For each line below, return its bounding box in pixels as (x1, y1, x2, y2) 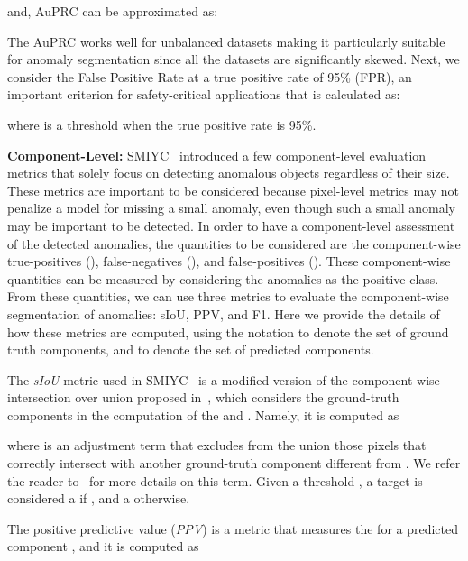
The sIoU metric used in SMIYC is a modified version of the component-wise (7, 370, 440, 389)
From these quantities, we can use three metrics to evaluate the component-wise (7, 287, 449, 306)
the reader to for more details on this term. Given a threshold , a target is (7, 471, 423, 490)
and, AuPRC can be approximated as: (7, 2, 218, 20)
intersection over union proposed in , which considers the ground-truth (7, 388, 399, 407)
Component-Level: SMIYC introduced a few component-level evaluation (7, 145, 427, 164)
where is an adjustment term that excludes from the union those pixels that (7, 436, 427, 455)
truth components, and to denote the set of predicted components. (7, 340, 374, 359)
